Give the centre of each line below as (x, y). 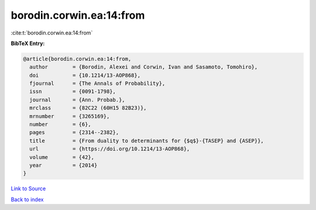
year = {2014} (63, 165)
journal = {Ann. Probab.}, (77, 100)
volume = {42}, (62, 157)
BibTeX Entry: (28, 43)
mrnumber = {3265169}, (70, 116)
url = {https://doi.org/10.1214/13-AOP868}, (110, 149)
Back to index (27, 199)
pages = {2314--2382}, (74, 132)
